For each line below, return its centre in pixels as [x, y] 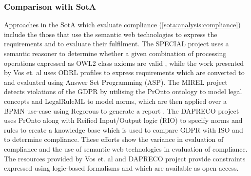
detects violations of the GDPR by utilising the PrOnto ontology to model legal [123, 91]
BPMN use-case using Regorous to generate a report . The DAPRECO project [122, 110]
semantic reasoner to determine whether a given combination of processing [115, 53]
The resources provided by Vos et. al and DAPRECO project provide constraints [125, 158]
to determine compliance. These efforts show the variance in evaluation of [114, 139]
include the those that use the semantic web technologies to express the [111, 34]
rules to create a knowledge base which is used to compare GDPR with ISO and [124, 129]
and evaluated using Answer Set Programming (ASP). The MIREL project [116, 82]
